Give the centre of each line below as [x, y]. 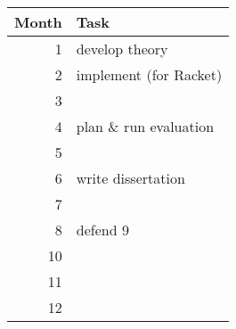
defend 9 [102, 230]
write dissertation [130, 178]
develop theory [122, 49]
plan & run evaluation [145, 126]
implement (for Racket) [149, 74]
